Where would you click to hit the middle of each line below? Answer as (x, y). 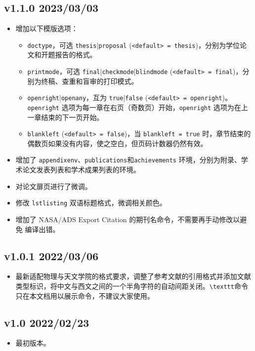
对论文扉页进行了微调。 (54, 186)
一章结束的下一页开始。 (65, 117)
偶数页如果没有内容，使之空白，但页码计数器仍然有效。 (117, 143)
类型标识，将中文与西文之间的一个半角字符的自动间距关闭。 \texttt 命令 (132, 286)
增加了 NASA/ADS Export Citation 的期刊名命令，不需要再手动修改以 (128, 219)
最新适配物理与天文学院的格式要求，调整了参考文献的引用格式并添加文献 (133, 276)
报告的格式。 (76, 55)
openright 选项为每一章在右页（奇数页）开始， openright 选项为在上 (138, 107)
